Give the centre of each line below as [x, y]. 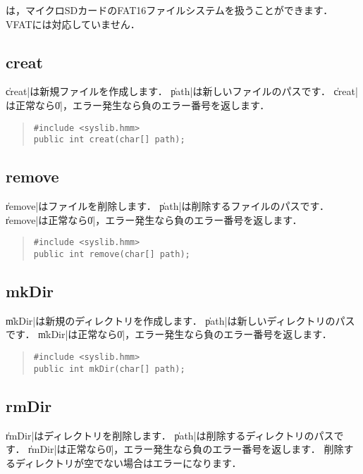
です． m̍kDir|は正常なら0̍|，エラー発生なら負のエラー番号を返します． [169, 334]
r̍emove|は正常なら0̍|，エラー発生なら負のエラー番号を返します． [154, 219]
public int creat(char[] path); [109, 140]
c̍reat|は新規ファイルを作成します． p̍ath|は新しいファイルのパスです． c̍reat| [182, 91]
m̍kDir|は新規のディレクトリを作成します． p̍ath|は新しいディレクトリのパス [180, 320]
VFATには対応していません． [73, 24]
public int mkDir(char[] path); [109, 369]
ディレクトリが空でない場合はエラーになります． [128, 462]
